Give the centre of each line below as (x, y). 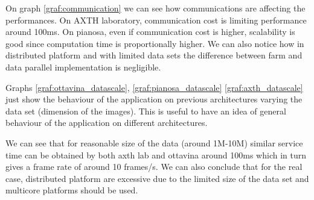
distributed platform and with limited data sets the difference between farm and (154, 55)
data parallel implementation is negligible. (83, 67)
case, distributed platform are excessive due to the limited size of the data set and (157, 178)
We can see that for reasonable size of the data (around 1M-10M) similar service (154, 142)
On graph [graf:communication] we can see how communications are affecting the (155, 8)
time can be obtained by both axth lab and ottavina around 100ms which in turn (156, 155)
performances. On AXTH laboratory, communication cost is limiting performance (156, 20)
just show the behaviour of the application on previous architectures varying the (154, 99)
